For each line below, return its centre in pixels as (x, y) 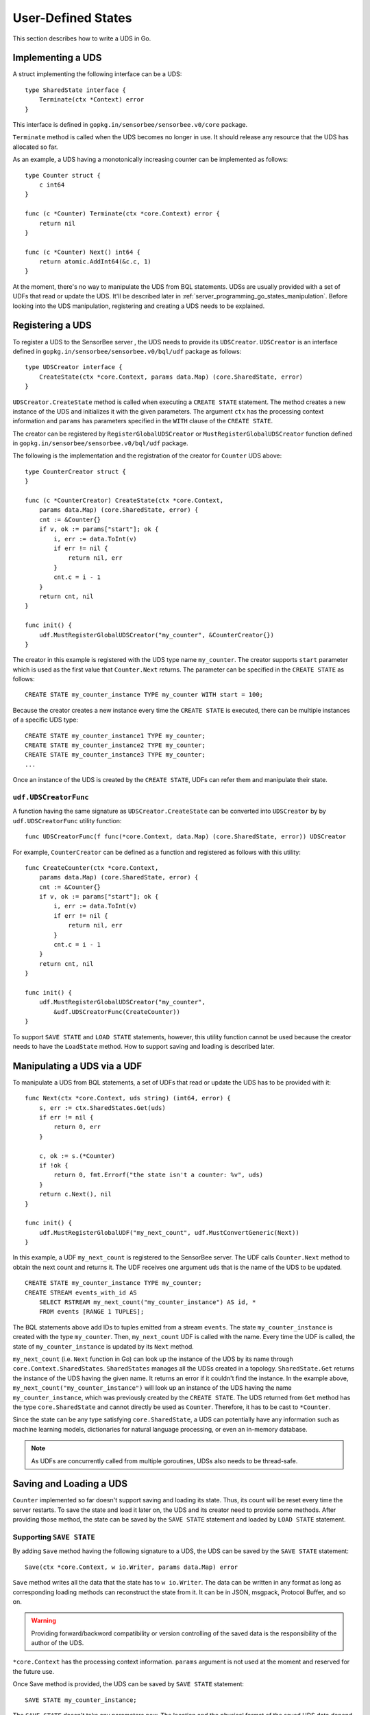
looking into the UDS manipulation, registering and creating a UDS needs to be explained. (139, 306)
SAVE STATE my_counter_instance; (81, 1700)
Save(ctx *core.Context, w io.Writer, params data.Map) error (132, 1567)
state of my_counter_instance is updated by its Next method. (103, 1346)
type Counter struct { (63, 175)
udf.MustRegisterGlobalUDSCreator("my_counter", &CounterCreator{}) (156, 635)
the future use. (34, 1671)
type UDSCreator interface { (74, 367)
